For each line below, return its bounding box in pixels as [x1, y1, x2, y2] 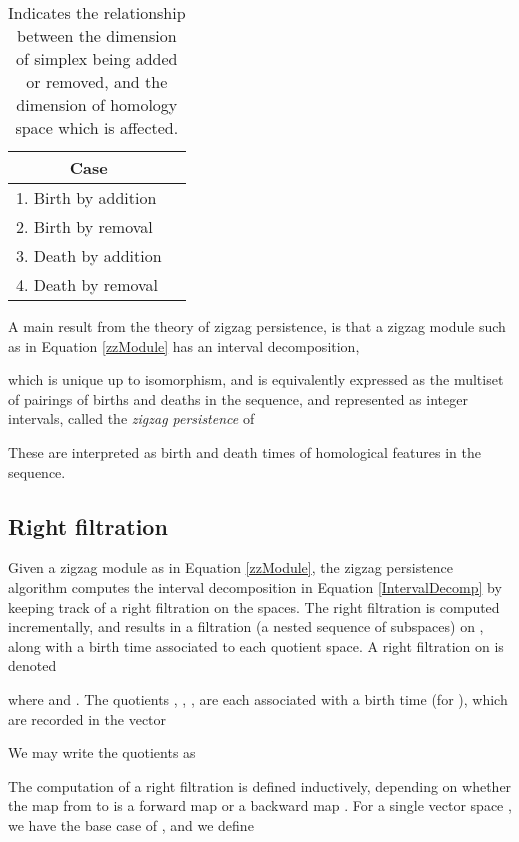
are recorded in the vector [8, 708, 167, 729]
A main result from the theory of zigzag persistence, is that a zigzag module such [8, 316, 506, 336]
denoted [8, 655, 57, 676]
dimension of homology [16, 93, 178, 116]
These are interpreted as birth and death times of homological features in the [8, 441, 481, 462]
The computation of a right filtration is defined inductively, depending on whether [8, 775, 512, 796]
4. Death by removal [16, 273, 159, 296]
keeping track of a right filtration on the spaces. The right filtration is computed [8, 596, 500, 617]
